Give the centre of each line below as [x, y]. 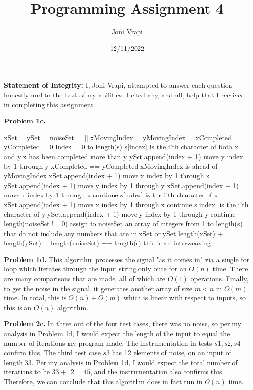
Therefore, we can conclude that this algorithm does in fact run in [103, 381]
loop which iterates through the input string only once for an [95, 269]
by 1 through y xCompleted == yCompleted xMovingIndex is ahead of [111, 166]
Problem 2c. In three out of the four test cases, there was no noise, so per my [123, 324]
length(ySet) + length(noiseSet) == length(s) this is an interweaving [108, 243]
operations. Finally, [219, 278]
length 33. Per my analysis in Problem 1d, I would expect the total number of [121, 362]
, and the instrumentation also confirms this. [157, 372]
